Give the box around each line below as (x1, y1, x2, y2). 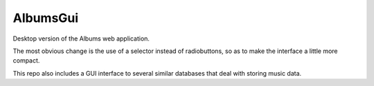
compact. (12, 56, 40, 65)
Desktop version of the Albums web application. (12, 34, 150, 43)
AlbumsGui (12, 10, 79, 25)
